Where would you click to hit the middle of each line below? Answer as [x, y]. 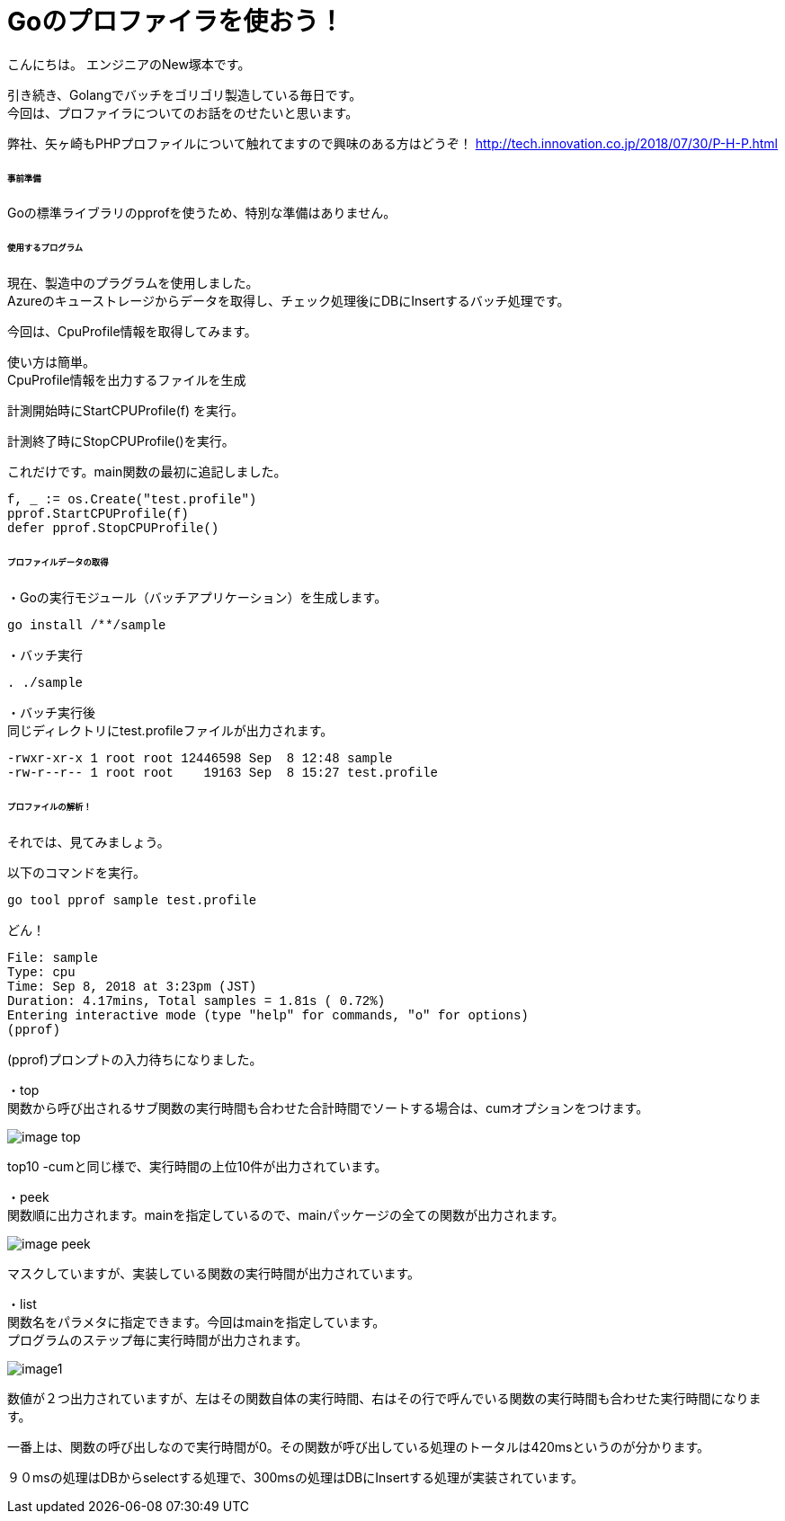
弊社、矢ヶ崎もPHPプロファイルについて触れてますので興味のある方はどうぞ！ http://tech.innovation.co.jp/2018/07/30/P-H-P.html [392, 143]
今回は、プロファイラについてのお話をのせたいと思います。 [183, 112]
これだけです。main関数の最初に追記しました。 [147, 472]
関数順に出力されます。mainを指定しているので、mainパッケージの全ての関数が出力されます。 [286, 1214]
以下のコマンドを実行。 [76, 872]
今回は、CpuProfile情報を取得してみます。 [132, 332]
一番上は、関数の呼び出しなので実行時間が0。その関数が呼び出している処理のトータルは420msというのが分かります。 [359, 1446]
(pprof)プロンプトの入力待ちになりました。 [135, 1059]
